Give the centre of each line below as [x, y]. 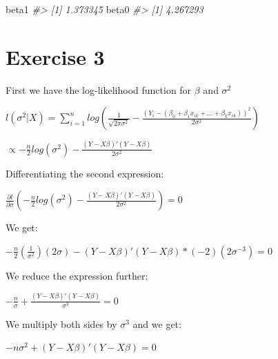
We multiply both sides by [61, 323]
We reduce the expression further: [77, 275]
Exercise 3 [55, 56]
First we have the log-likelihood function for [99, 89]
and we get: [157, 323]
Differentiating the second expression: [85, 173]
